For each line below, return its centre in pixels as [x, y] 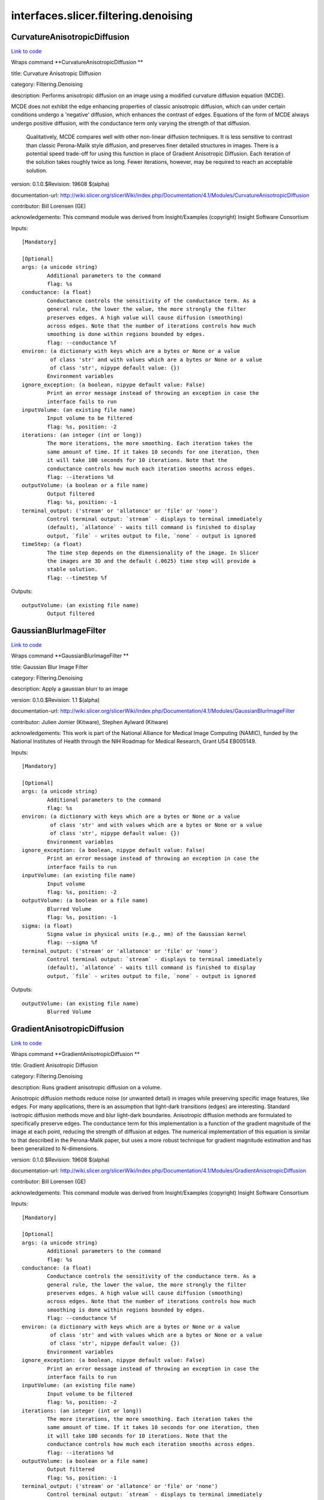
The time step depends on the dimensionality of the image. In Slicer [153, 553]
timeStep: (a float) [52, 544]
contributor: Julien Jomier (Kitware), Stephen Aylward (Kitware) [90, 722]
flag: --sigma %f [73, 943]
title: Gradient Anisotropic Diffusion [55, 1065]
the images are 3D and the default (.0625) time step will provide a [151, 561]
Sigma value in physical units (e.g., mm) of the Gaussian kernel [147, 934]
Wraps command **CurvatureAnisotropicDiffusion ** [77, 62]
